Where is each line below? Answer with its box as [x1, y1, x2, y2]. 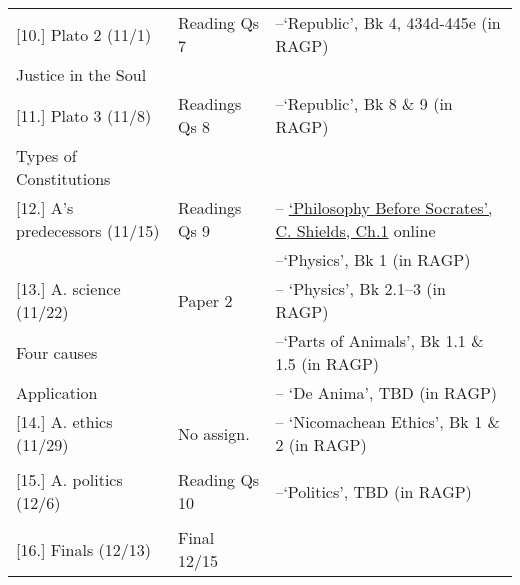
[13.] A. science [16, 277, 121, 300]
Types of [16, 144, 77, 167]
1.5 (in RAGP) [275, 352, 380, 375]
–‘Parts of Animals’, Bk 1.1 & [275, 329, 484, 352]
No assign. [177, 421, 250, 445]
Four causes [16, 340, 98, 364]
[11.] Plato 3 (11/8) [16, 103, 152, 127]
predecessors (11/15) [16, 219, 160, 242]
